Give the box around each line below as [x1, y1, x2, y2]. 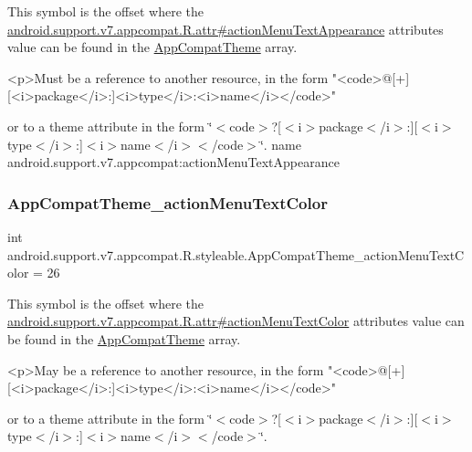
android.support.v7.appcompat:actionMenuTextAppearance [7, 152, 340, 172]
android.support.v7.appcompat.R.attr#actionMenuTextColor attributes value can [7, 311, 465, 331]
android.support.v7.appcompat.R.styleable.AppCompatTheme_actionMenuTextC [7, 245, 465, 264]
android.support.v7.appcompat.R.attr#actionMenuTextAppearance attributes [7, 19, 444, 38]
